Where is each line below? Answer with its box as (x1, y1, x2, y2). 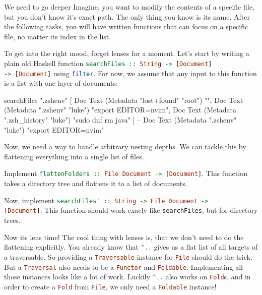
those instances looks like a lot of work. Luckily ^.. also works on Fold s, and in (4, 271, 251, 282)
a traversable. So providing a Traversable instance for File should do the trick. (4, 251, 252, 262)
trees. (4, 215, 21, 225)
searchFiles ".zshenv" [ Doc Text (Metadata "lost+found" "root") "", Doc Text (4, 94, 243, 105)
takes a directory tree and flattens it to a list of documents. (4, 178, 187, 189)
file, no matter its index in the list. (4, 31, 111, 41)
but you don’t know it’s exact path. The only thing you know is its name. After (4, 11, 250, 22)
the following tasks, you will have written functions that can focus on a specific (4, 21, 248, 32)
